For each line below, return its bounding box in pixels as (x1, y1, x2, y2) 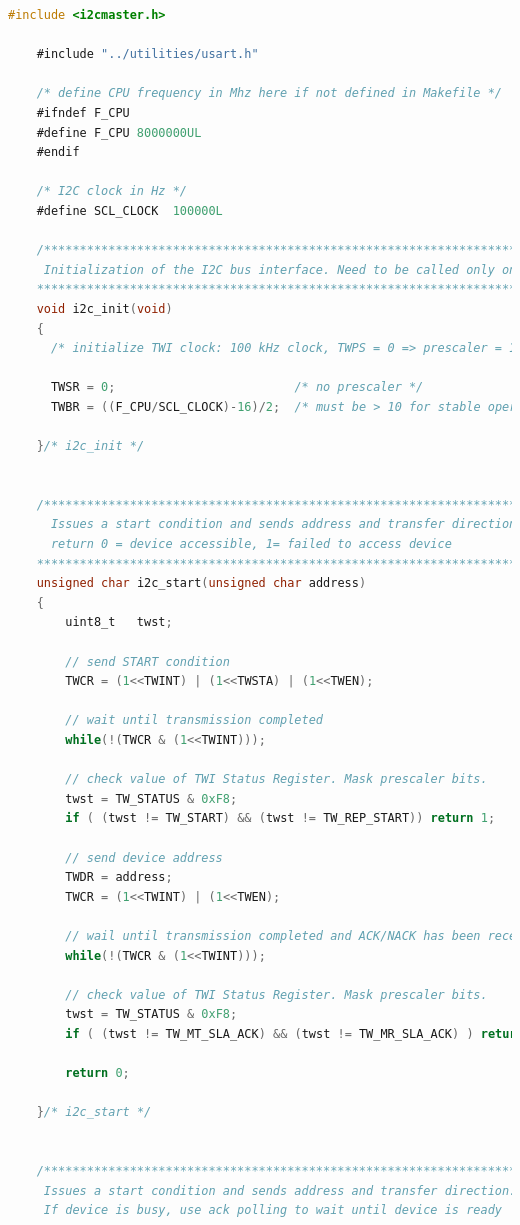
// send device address (65, 850, 223, 865)
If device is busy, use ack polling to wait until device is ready (43, 1203, 502, 1218)
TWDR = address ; (65, 870, 173, 885)
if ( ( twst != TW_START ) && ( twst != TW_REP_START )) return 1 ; (65, 811, 496, 826)
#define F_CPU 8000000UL (36, 125, 202, 140)
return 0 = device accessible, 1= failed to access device (50, 537, 452, 552)
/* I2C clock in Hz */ (36, 184, 187, 199)
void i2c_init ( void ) (36, 301, 173, 316)
